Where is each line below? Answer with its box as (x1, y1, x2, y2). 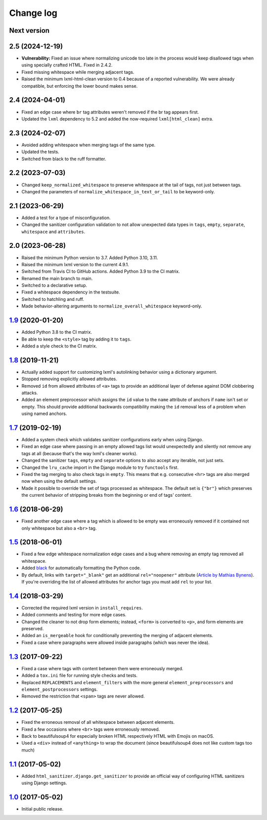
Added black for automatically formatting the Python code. (21, 565, 141, 571)
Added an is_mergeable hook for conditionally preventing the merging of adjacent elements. (21, 633, 214, 639)
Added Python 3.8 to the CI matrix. (21, 329, 92, 335)
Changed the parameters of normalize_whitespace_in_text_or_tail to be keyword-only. (21, 188, 215, 194)
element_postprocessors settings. (21, 686, 98, 692)
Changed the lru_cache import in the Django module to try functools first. (21, 464, 179, 470)
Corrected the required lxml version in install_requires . (21, 605, 143, 611)
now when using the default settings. (21, 478, 97, 484)
